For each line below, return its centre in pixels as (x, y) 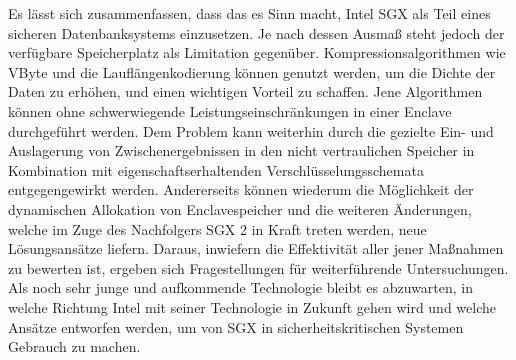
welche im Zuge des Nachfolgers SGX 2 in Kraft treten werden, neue (217, 228)
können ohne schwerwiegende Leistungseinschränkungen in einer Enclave (230, 110)
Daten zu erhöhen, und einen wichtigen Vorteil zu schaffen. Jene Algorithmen (245, 91)
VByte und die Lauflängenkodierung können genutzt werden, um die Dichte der (252, 71)
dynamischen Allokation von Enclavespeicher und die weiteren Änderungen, (240, 208)
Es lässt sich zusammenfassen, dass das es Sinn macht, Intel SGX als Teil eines (249, 13)
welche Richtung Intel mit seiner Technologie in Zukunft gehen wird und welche (252, 306)
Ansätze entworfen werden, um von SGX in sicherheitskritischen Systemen (236, 326)
